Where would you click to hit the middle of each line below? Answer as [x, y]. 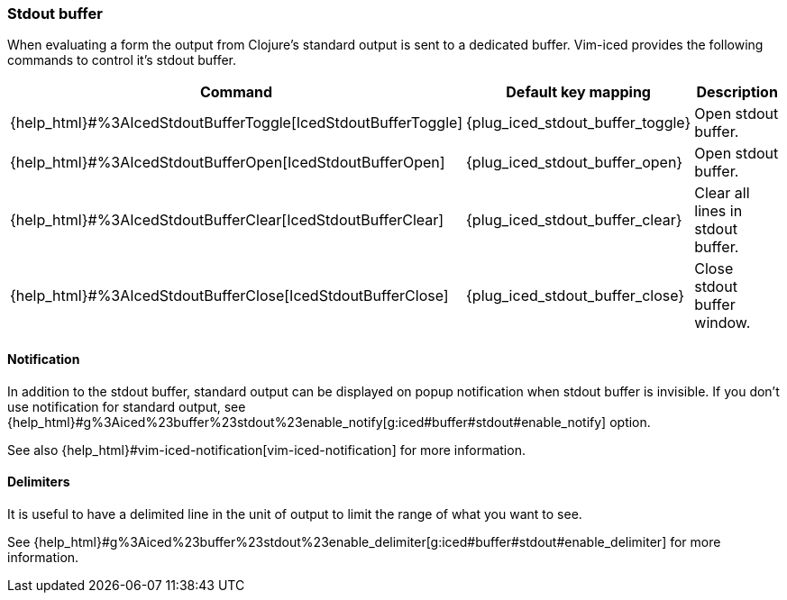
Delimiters [39, 482]
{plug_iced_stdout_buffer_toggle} [579, 123]
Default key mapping [578, 92]
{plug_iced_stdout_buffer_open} [575, 163]
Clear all [722, 193]
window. [723, 323]
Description [737, 92]
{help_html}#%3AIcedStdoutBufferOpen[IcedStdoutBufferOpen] [228, 163]
